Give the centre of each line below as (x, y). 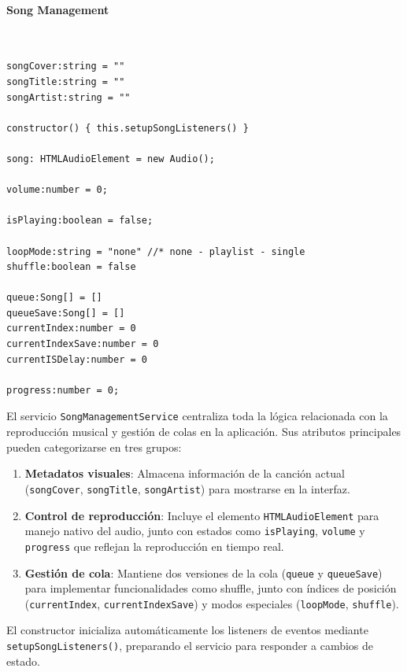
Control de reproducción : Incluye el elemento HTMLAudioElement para (202, 515)
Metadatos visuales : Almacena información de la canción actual (185, 473)
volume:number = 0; (57, 190)
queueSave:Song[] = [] (66, 313)
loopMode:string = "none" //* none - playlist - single (156, 251)
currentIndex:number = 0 (71, 329)
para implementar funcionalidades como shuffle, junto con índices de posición (211, 588)
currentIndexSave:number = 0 (83, 344)
